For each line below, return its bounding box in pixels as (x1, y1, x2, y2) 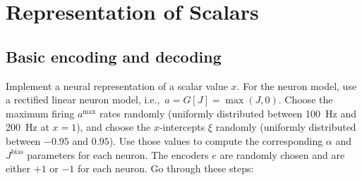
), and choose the (76, 120, 151, 134)
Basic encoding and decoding (6, 45, 222, 67)
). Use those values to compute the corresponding (109, 133, 323, 148)
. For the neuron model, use (236, 78, 357, 93)
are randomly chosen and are (219, 147, 345, 162)
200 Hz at (6, 120, 49, 134)
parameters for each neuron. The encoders (27, 147, 209, 162)
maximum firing (6, 105, 75, 120)
